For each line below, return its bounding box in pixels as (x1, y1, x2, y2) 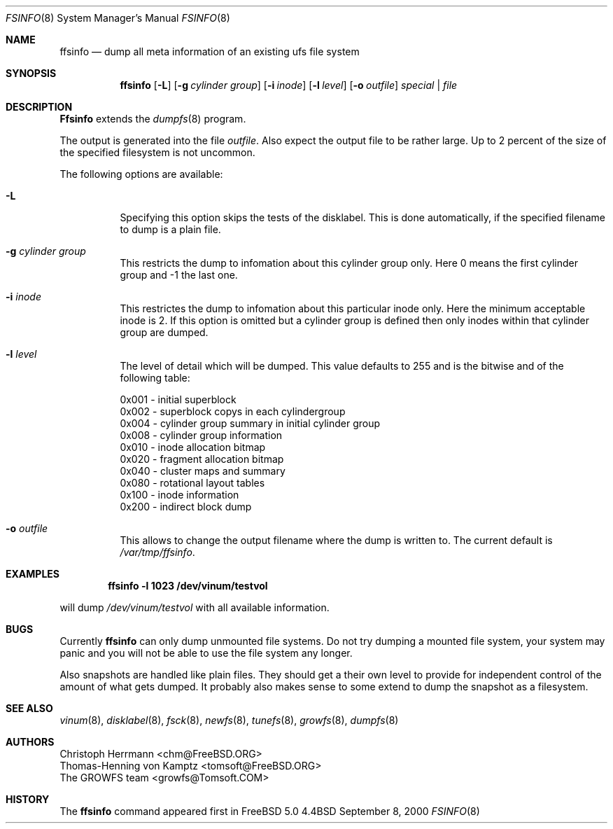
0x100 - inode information (120, 489, 239, 501)
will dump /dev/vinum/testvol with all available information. (59, 601, 330, 613)
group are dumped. (120, 326, 209, 338)
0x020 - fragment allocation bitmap (120, 453, 284, 465)
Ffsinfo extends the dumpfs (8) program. (59, 113, 246, 125)
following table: (120, 372, 190, 384)
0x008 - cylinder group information (120, 429, 283, 441)
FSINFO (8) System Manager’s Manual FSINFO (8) (6, 12, 230, 24)
